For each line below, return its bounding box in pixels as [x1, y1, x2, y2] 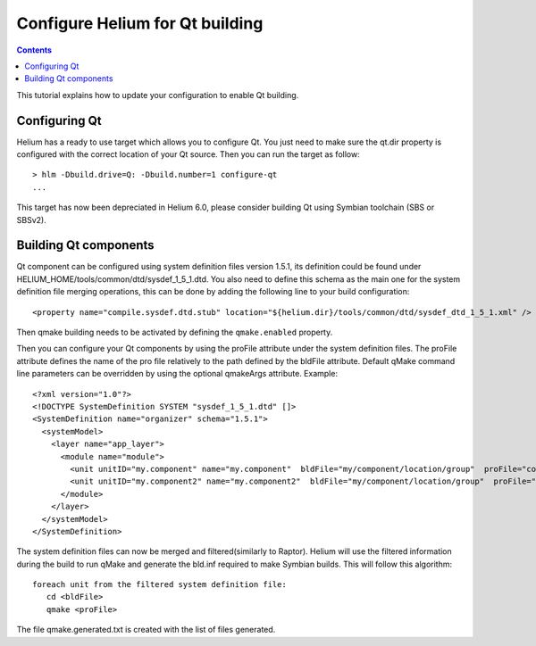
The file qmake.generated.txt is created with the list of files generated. [16, 625, 276, 635]
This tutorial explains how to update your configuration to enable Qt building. [16, 89, 299, 100]
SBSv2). [16, 214, 46, 225]
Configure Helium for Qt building [16, 13, 264, 33]
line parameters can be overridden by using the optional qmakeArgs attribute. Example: [16, 369, 339, 379]
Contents [16, 45, 53, 55]
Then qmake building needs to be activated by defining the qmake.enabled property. [16, 327, 333, 338]
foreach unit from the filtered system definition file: [32, 580, 288, 590]
